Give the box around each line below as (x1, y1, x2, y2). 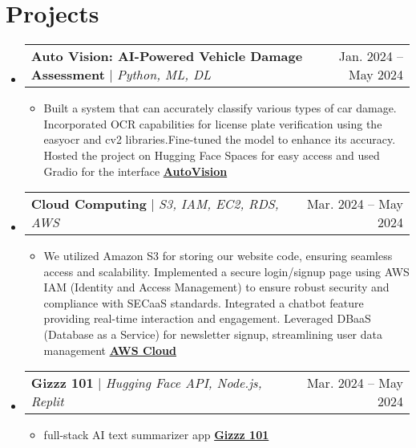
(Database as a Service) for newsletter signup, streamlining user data (43, 326, 382, 343)
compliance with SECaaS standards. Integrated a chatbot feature (43, 294, 364, 311)
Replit (30, 392, 64, 411)
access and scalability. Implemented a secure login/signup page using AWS (43, 263, 410, 279)
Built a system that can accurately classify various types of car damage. (43, 100, 397, 116)
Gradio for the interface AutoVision (43, 162, 228, 179)
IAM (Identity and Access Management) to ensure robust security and (43, 279, 390, 295)
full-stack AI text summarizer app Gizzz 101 (43, 426, 269, 443)
